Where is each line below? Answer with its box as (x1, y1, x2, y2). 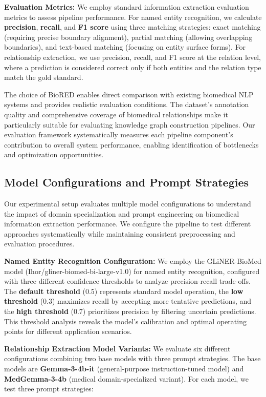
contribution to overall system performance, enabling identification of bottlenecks (4, 139, 259, 150)
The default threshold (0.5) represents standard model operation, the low (4, 285, 243, 296)
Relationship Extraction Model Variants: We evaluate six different (4, 343, 231, 353)
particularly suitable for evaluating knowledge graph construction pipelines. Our (4, 119, 255, 130)
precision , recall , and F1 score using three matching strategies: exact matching (4, 22, 261, 32)
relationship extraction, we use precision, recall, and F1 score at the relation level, (4, 51, 261, 62)
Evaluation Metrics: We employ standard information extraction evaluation (4, 2, 249, 12)
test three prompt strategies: (4, 383, 94, 394)
